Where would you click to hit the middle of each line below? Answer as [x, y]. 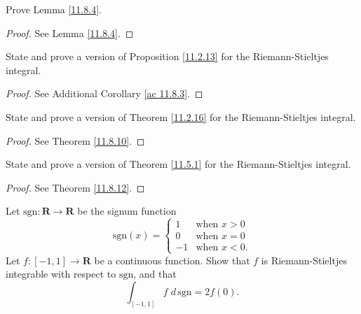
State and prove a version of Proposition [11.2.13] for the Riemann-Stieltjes [167, 56]
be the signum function [127, 211]
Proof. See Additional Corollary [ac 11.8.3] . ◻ [104, 93]
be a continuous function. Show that [172, 260]
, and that [155, 274]
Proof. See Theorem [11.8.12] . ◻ [75, 187]
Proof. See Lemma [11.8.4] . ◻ [70, 33]
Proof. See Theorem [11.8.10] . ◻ [75, 140]
